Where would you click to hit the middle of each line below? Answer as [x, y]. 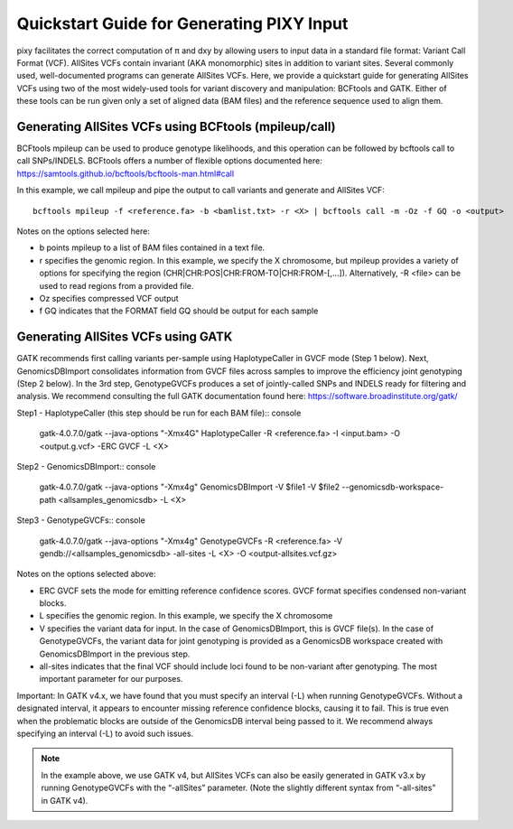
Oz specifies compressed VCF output [109, 298]
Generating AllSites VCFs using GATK [125, 337]
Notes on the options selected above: [86, 574]
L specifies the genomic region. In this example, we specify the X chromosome [186, 616]
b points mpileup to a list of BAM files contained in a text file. [152, 247]
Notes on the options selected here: [84, 231]
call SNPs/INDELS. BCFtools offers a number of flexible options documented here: [169, 161]
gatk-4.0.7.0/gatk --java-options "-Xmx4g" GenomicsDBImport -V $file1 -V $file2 [190, 487]
